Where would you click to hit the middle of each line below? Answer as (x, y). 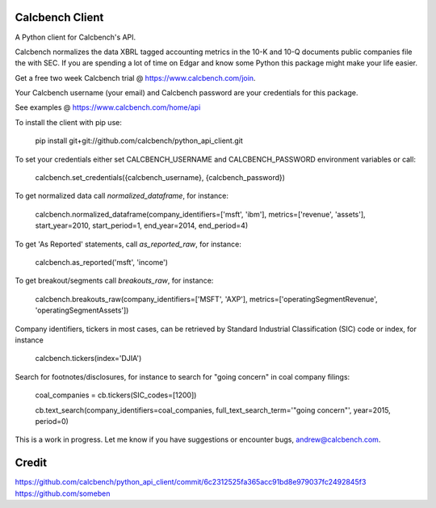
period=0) (52, 421)
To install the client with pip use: (69, 122)
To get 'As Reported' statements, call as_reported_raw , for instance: (128, 244)
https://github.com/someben (63, 493)
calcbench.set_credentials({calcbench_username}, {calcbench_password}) (160, 178)
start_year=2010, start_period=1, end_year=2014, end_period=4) (142, 225)
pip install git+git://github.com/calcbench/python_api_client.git (139, 141)
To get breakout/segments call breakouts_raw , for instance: (114, 281)
